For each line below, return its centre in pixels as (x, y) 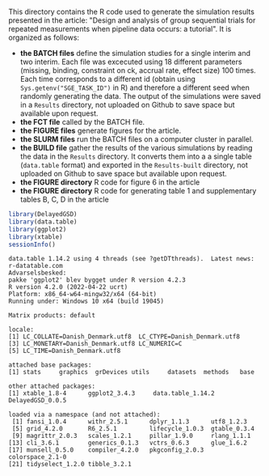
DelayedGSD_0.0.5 (38, 401)
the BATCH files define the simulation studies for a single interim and (135, 53)
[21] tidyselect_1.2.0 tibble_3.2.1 (70, 465)
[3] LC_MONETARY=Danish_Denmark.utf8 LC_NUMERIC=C (95, 344)
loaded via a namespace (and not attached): (84, 415)
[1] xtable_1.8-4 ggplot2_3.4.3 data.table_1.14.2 (112, 393)
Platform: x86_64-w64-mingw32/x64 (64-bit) (83, 295)
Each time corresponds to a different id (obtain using (108, 79)
